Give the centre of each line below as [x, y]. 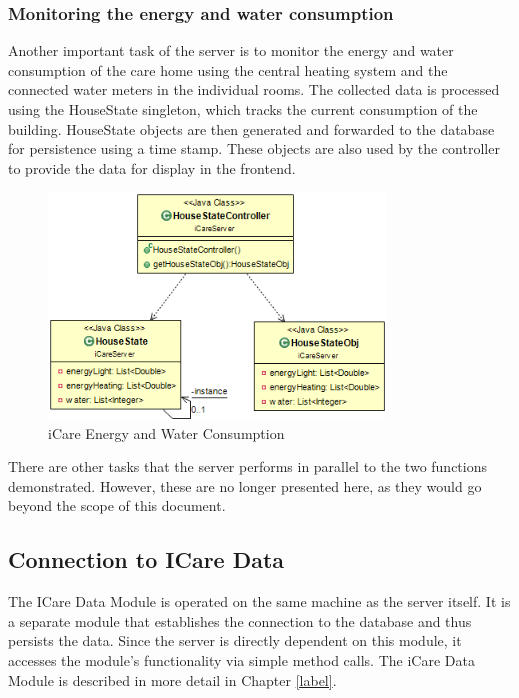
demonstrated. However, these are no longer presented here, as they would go [245, 485]
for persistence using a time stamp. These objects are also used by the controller [254, 148]
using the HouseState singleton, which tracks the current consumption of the [243, 109]
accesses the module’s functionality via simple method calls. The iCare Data [241, 659]
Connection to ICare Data [146, 559]
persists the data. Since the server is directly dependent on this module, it [235, 640]
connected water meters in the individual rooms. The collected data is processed [254, 89]
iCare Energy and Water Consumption [166, 432]
